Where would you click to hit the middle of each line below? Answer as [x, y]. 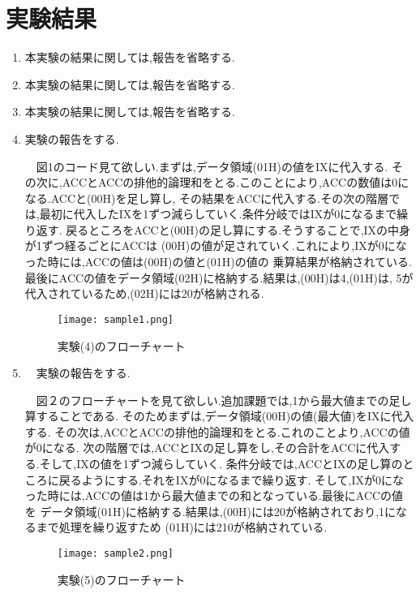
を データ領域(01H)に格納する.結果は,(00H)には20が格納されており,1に [210, 511]
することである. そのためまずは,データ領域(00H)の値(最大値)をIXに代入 [225, 416]
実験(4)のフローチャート [121, 345]
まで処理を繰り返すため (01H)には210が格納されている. [182, 527]
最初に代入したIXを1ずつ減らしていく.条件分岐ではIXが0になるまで [218, 214]
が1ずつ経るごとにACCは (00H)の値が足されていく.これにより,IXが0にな [216, 245]
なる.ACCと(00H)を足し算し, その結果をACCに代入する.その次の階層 [207, 198]
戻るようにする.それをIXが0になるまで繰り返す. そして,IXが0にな [231, 479]
